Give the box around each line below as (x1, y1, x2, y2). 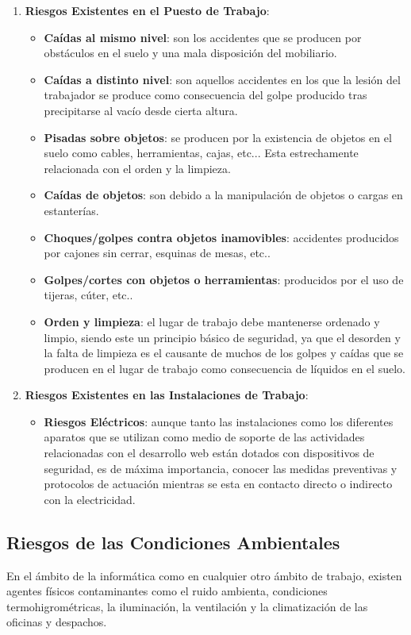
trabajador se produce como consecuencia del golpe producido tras (44, 87, 367, 103)
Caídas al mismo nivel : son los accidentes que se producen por (44, 29, 362, 45)
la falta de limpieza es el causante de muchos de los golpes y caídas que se (44, 344, 404, 361)
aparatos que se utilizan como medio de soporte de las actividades (44, 429, 365, 445)
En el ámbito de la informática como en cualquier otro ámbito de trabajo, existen (6, 567, 402, 583)
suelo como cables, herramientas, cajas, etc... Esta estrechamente (44, 144, 359, 161)
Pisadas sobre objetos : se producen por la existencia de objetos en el (44, 129, 392, 145)
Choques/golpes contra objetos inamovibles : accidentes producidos (44, 229, 399, 245)
